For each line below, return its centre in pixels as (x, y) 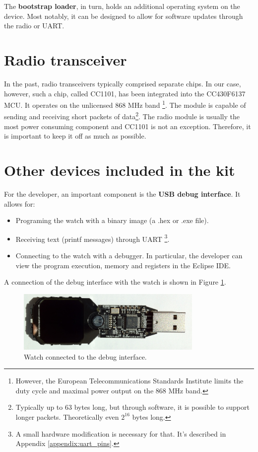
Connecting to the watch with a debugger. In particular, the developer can (129, 255)
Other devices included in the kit (120, 170)
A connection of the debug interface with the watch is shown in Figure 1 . (115, 282)
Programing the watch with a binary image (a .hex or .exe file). (112, 220)
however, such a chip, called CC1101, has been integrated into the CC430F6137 (125, 93)
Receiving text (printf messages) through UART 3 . (93, 238)
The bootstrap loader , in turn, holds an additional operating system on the (122, 6)
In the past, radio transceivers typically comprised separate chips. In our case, (123, 83)
